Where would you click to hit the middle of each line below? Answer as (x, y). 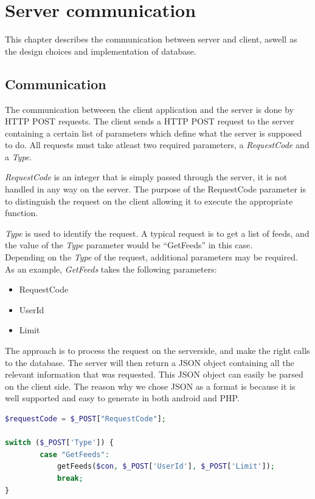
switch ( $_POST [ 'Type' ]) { (59, 443)
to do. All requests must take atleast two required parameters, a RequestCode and (157, 145)
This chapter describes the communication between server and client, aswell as (151, 39)
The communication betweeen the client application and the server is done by (150, 109)
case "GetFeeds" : (74, 454)
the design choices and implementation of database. (101, 51)
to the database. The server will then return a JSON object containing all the (150, 362)
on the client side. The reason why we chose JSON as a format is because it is (150, 386)
